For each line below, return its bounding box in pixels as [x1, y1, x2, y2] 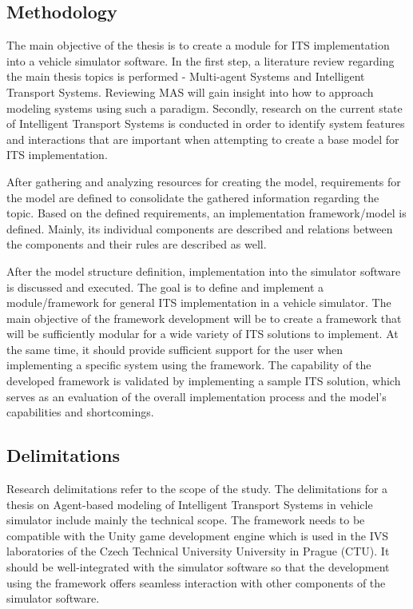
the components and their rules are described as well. [6, 236, 267, 253]
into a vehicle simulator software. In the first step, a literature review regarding [6, 52, 395, 69]
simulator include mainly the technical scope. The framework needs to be [6, 511, 365, 528]
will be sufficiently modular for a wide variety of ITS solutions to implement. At [6, 325, 399, 342]
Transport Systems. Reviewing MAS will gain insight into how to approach [6, 83, 374, 100]
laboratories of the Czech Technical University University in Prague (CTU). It [6, 543, 390, 559]
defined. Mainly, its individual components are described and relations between [6, 220, 393, 237]
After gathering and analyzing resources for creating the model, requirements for [6, 173, 401, 189]
